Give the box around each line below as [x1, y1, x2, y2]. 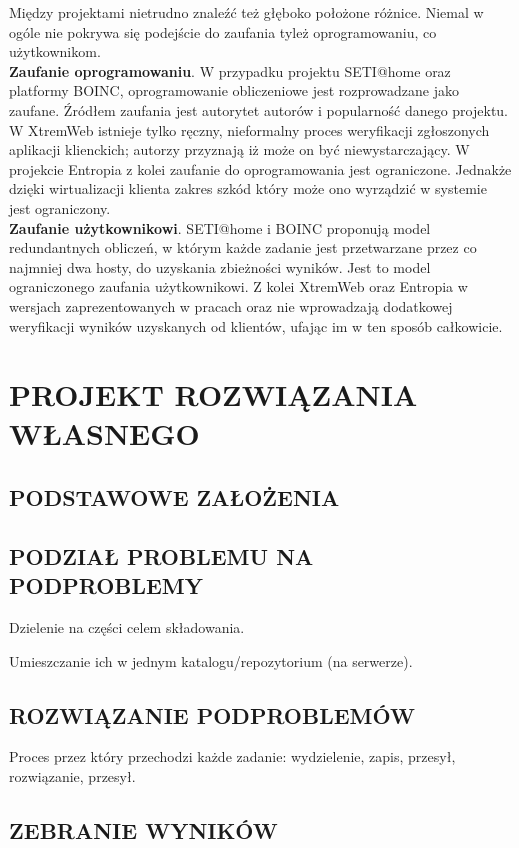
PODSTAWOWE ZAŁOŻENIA [9, 482, 340, 513]
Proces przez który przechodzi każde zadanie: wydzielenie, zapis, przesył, [9, 746, 456, 767]
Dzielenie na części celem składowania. [9, 617, 245, 638]
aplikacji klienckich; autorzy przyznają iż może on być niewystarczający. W [9, 139, 470, 160]
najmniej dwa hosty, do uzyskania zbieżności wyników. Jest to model [9, 256, 431, 277]
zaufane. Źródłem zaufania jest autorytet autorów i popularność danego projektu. [9, 99, 508, 120]
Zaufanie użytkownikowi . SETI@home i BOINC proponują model [9, 217, 431, 238]
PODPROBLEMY [9, 570, 204, 601]
